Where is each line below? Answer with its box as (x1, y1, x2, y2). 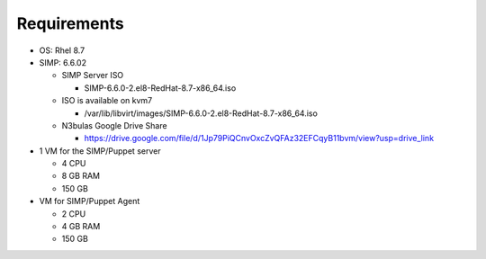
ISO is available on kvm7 (61, 95, 153, 106)
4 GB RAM (61, 221, 101, 232)
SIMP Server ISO (61, 70, 124, 81)
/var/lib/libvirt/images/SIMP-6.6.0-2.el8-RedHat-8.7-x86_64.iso (84, 108, 319, 119)
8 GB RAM (61, 171, 101, 182)
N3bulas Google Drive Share (61, 120, 167, 130)
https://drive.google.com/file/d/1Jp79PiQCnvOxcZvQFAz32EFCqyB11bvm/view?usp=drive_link (84, 133, 435, 144)
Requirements (16, 13, 125, 33)
